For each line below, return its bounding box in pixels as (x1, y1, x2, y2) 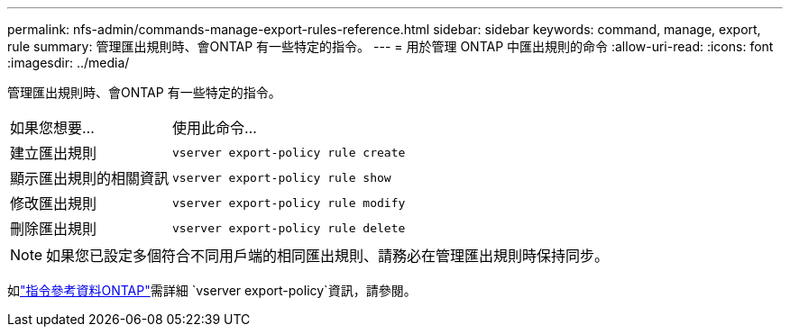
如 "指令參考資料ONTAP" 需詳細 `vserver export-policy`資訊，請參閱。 (7, 283, 417, 298)
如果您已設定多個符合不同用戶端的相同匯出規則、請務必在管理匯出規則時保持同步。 (46, 247, 610, 265)
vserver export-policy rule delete (172, 221, 406, 235)
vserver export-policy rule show (172, 170, 391, 185)
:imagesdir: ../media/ (7, 55, 130, 70)
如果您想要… (10, 119, 95, 137)
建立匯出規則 (10, 144, 97, 162)
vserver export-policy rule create (172, 145, 406, 159)
